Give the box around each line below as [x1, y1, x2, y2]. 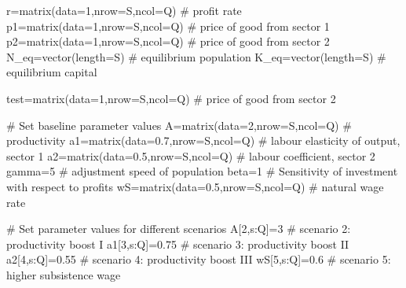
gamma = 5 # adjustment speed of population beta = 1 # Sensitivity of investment [6, 163, 398, 179]
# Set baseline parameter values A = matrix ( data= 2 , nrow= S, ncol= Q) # [6, 116, 352, 133]
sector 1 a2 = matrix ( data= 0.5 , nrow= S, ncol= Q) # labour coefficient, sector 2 [6, 147, 375, 164]
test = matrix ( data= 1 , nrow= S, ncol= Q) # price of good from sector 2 [6, 90, 336, 106]
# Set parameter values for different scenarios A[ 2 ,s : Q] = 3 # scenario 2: [6, 220, 351, 237]
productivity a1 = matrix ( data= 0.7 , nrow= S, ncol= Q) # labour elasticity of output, [6, 132, 401, 149]
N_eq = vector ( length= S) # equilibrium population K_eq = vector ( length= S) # [6, 48, 386, 65]
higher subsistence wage [6, 266, 121, 282]
